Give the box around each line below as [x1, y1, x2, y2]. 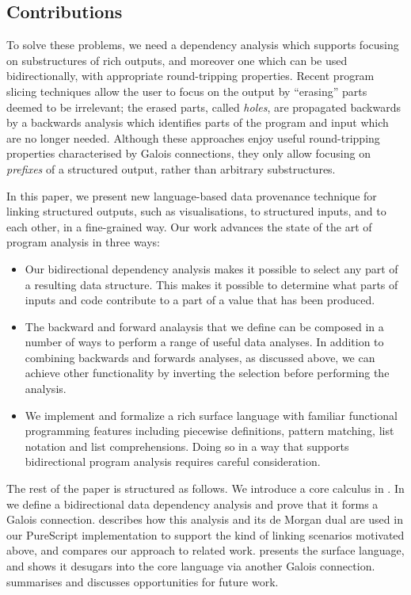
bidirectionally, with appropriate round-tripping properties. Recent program [6, 67, 375, 84]
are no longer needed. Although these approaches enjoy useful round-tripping [6, 129, 380, 146]
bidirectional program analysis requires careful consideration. [25, 453, 321, 470]
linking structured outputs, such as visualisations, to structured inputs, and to [6, 203, 386, 219]
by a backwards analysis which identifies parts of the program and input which [6, 114, 389, 131]
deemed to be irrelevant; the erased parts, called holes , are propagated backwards [6, 98, 401, 115]
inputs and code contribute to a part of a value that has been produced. [25, 292, 375, 308]
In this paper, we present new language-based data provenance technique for [6, 187, 377, 204]
